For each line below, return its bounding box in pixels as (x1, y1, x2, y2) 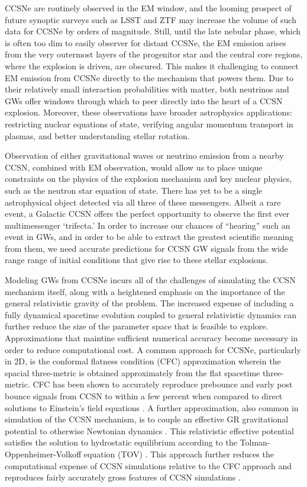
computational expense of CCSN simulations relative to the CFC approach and (5, 459, 292, 472)
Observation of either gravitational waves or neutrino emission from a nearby (5, 149, 284, 162)
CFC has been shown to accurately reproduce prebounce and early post (33, 378, 293, 390)
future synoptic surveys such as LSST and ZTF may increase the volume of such (5, 13, 296, 25)
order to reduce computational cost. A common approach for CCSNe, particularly (5, 343, 301, 355)
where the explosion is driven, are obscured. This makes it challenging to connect (5, 59, 299, 72)
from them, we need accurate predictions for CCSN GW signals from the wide (5, 242, 288, 254)
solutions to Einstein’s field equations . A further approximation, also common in (5, 401, 299, 414)
